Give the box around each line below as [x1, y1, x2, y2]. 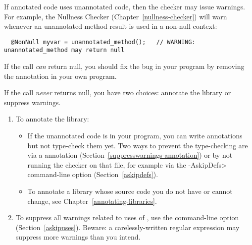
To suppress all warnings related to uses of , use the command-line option [15, 212, 239, 223]
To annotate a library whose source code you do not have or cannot [27, 186, 233, 196]
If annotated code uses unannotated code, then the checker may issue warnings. [4, 1, 245, 11]
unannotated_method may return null [4, 47, 125, 54]
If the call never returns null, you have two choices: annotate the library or [4, 87, 231, 98]
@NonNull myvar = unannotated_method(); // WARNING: [11, 38, 196, 46]
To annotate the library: [15, 114, 89, 124]
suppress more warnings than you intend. [15, 232, 141, 242]
